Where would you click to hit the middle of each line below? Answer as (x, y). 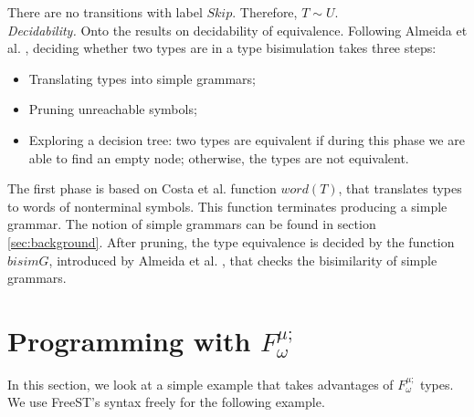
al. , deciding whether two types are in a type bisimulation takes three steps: (222, 48)
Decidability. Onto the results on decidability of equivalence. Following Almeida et (237, 30)
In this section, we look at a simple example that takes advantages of (200, 384)
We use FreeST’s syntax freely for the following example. (166, 402)
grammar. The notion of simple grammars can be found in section (192, 224)
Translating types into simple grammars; (142, 78)
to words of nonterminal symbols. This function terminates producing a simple (227, 206)
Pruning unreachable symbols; (113, 109)
